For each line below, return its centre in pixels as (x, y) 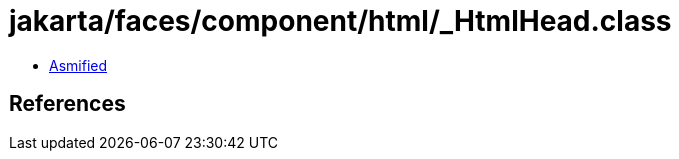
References (67, 104)
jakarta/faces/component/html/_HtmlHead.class (340, 21)
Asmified (78, 65)
